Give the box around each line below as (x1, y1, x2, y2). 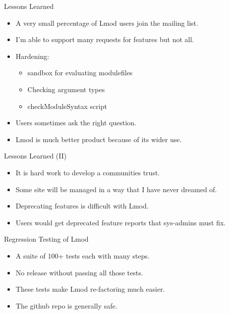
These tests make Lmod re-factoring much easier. (15, 284, 165, 294)
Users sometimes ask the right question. (15, 117, 136, 128)
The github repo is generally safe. (15, 300, 117, 311)
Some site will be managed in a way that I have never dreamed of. (15, 184, 217, 194)
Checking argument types (27, 84, 105, 94)
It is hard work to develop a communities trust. (15, 167, 160, 177)
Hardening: (15, 51, 50, 61)
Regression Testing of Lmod (4, 234, 89, 244)
